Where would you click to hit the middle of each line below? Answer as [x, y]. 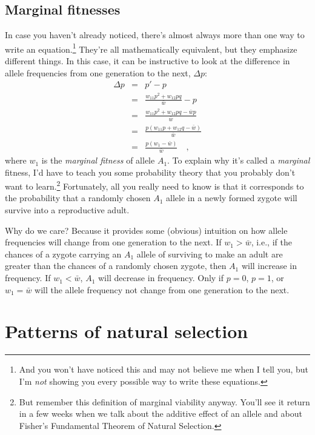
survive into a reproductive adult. [67, 210]
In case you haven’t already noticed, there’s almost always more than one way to [155, 35]
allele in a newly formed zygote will [232, 198]
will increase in [269, 266]
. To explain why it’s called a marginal [239, 160]
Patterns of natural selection [127, 331]
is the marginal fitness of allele [98, 160]
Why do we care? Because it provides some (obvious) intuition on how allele [146, 230]
